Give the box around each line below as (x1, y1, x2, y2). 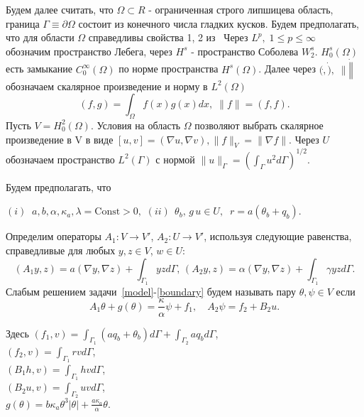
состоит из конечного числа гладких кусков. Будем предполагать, (78, 16, 360, 31)
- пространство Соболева (191, 43, 299, 58)
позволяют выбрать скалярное (194, 117, 324, 132)
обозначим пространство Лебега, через (6, 43, 172, 58)
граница (6, 16, 40, 31)
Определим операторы (6, 229, 101, 244)
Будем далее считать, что (6, 2, 114, 16)
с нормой (155, 151, 195, 166)
